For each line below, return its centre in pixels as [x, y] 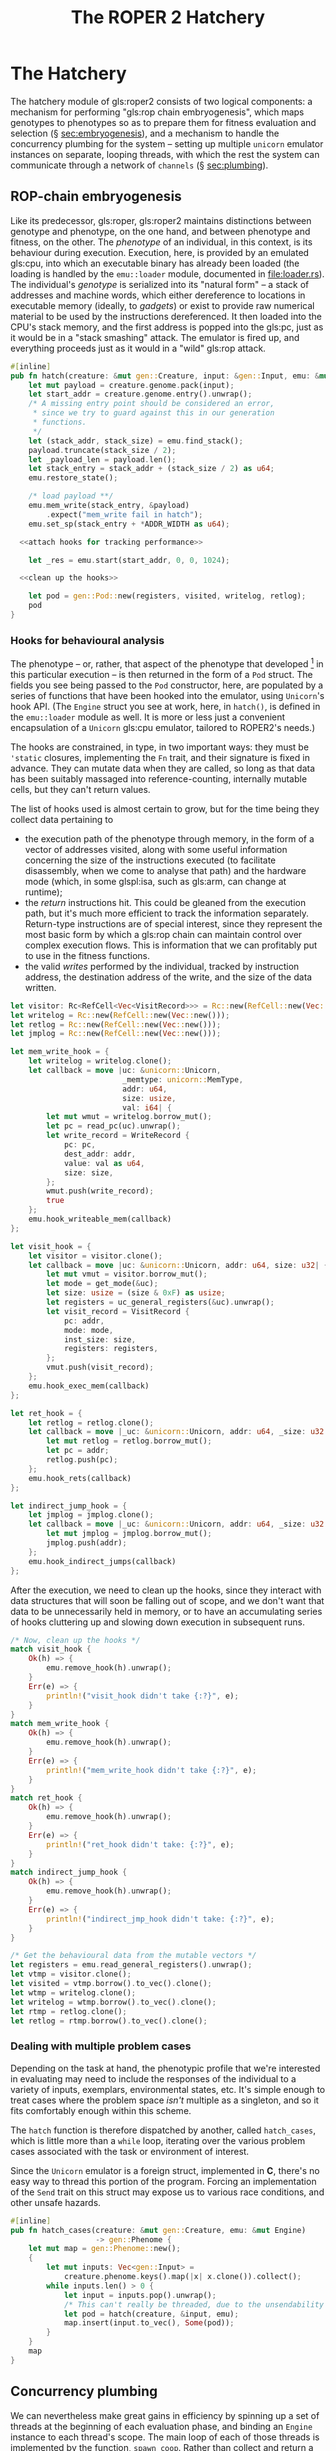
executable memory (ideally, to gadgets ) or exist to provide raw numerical [162, 305]
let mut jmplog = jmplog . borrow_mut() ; [129, 1534]
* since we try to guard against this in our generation [153, 413]
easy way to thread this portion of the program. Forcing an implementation [163, 2181]
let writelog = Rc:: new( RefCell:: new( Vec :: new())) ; [120, 1015]
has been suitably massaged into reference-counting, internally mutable [159, 778]
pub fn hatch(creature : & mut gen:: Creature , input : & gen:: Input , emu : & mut [171, 376]
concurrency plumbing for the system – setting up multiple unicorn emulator [167, 143]
